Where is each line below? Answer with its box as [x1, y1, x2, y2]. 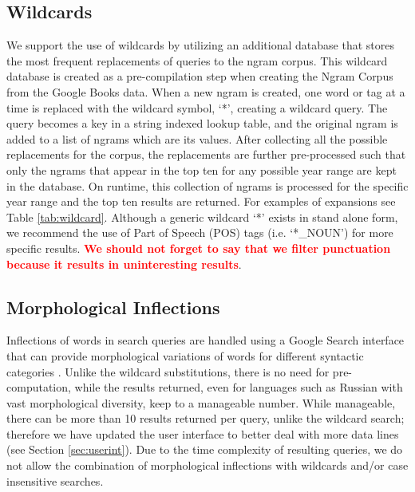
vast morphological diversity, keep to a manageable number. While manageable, [6, 394, 396, 411]
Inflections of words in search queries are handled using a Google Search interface [6, 332, 405, 348]
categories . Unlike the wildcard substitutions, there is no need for [6, 363, 330, 380]
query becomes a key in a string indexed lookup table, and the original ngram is [6, 115, 398, 132]
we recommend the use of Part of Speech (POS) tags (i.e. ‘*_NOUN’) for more [6, 224, 393, 241]
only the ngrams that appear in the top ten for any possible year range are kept [6, 161, 397, 178]
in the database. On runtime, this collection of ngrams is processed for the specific [6, 177, 409, 194]
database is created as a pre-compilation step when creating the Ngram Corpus [6, 68, 393, 85]
